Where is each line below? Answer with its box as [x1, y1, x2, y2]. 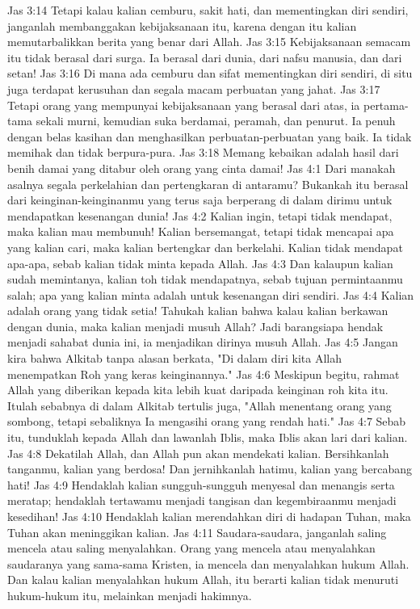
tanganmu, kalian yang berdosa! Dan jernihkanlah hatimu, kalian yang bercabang [7, 460, 412, 477]
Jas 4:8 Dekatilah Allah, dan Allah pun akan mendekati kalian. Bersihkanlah [7, 444, 389, 461]
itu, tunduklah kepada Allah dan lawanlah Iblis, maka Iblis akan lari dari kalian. [7, 429, 408, 446]
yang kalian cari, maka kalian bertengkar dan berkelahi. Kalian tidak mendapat [7, 238, 403, 255]
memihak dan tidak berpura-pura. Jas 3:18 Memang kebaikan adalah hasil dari [7, 144, 399, 161]
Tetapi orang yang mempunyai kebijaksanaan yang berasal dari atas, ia [7, 96, 360, 113]
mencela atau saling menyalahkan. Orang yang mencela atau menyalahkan [7, 540, 376, 556]
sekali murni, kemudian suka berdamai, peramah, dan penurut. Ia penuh [36, 112, 396, 129]
